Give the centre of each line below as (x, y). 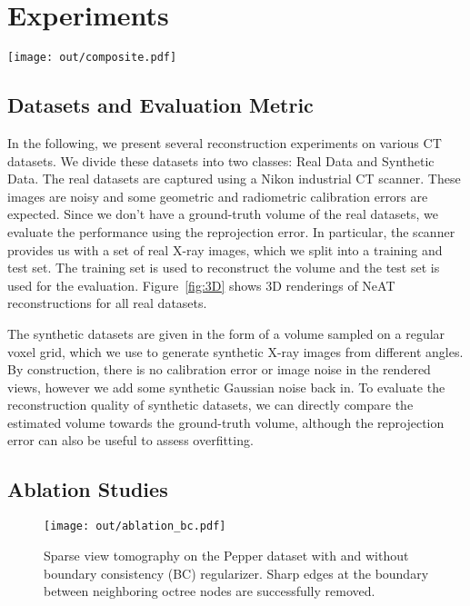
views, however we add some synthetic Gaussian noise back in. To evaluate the (226, 387)
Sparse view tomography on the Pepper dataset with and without (226, 555)
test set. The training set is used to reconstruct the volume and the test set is (224, 268)
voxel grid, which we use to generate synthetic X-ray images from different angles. (235, 351)
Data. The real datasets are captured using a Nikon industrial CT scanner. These (234, 179)
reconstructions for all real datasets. (107, 303)
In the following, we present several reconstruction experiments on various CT (225, 142)
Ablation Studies (88, 489)
